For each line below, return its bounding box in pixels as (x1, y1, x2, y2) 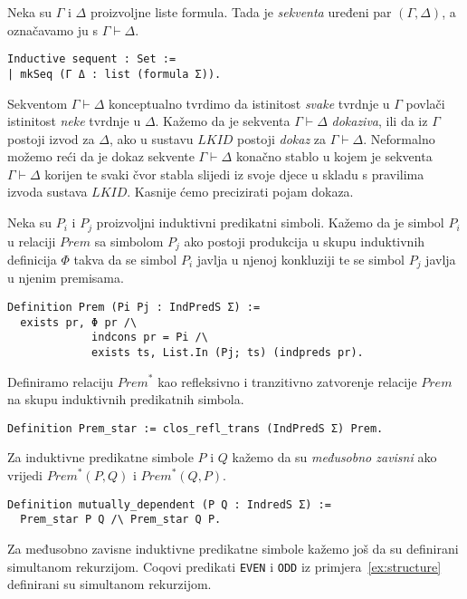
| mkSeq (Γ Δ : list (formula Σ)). (7, 67, 222, 81)
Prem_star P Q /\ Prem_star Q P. (20, 513, 222, 527)
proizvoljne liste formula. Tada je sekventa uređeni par (90, 3, 392, 21)
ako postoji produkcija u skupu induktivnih (184, 231, 425, 250)
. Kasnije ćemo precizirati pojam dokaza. (127, 182, 354, 201)
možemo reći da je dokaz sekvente (7, 147, 195, 166)
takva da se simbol (73, 249, 177, 268)
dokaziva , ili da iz (331, 111, 428, 130)
